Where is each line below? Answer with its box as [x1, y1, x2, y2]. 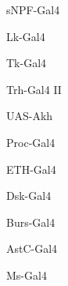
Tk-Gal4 [6, 55, 47, 71]
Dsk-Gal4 [6, 187, 52, 204]
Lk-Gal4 [6, 28, 45, 44]
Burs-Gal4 [6, 213, 55, 230]
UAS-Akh [6, 107, 53, 124]
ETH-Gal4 [6, 160, 56, 177]
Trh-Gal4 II [6, 81, 62, 97]
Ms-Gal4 [6, 266, 47, 283]
